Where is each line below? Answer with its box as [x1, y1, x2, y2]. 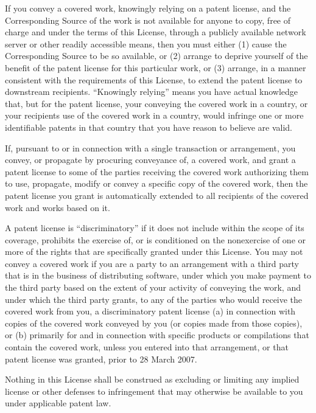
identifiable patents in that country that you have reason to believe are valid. [5, 120, 293, 133]
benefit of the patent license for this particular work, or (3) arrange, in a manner [5, 61, 306, 74]
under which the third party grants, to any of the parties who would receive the [5, 293, 303, 305]
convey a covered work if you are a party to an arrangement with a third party [5, 257, 299, 269]
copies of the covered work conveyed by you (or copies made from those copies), [5, 316, 303, 329]
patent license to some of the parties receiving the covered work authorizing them [5, 165, 309, 178]
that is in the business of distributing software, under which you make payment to [5, 269, 312, 282]
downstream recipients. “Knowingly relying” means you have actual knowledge [5, 85, 298, 98]
